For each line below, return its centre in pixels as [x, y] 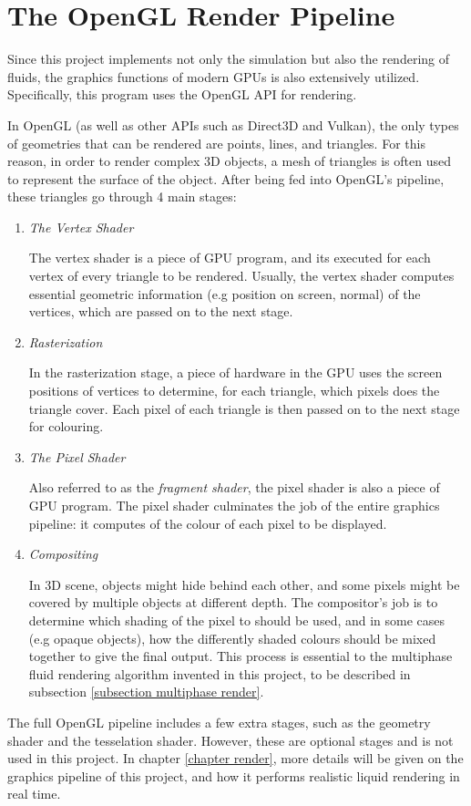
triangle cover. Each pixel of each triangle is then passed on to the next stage [244, 408]
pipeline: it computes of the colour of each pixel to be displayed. [208, 523]
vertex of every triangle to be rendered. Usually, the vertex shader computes [241, 276]
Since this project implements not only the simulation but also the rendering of [229, 59]
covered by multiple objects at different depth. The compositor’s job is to [233, 602]
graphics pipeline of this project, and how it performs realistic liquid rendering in [234, 775]
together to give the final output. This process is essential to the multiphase [241, 656]
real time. [34, 794]
